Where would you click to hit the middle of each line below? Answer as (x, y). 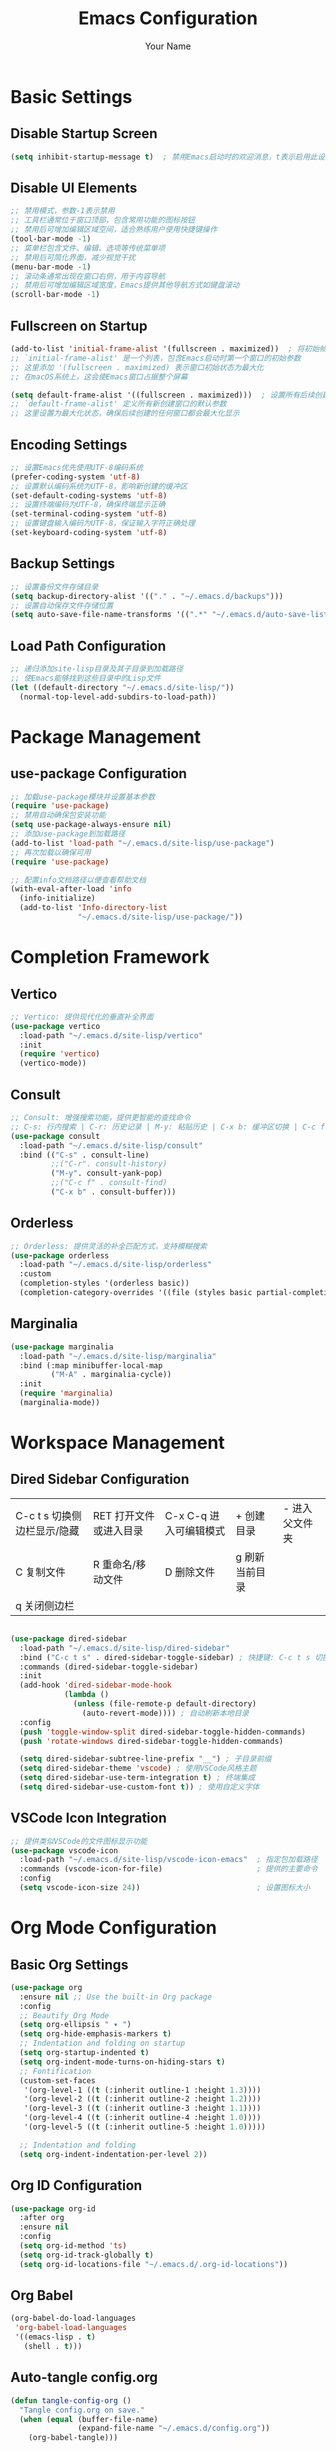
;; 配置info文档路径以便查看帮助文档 (78, 880)
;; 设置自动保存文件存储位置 (62, 605)
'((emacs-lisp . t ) (55, 2337)
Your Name (168, 46)
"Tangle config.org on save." (82, 2410)
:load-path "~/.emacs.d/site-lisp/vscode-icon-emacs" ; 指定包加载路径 (168, 1860)
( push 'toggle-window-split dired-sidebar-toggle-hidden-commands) (163, 1732)
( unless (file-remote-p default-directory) (165, 1704)
